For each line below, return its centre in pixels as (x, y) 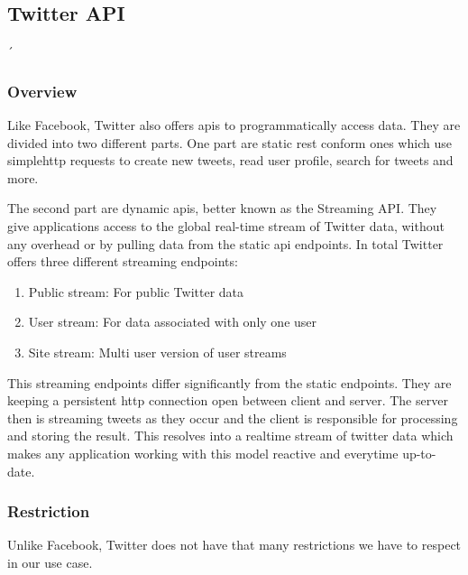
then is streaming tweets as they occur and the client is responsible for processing (233, 417)
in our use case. (50, 562)
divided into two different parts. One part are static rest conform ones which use (229, 142)
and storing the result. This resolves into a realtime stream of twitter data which (230, 436)
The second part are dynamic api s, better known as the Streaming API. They (222, 208)
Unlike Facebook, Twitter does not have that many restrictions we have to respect (234, 545)
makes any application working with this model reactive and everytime (203, 453)
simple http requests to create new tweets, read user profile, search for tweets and (230, 160)
